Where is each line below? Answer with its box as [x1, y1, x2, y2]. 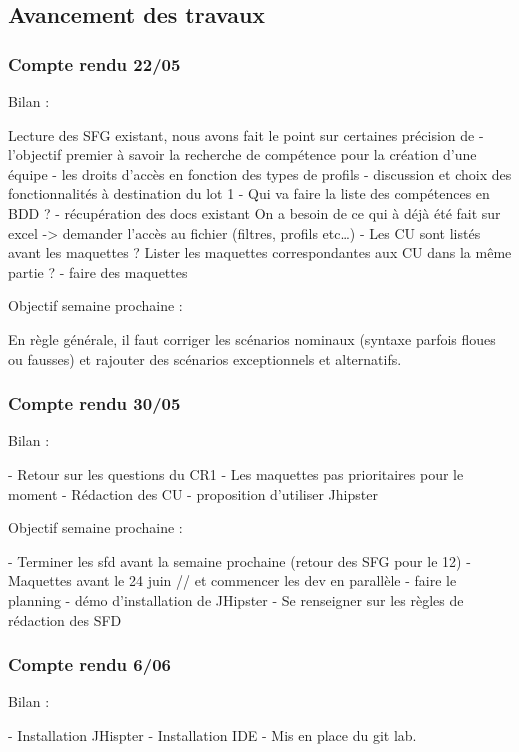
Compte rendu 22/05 [8, 51, 181, 76]
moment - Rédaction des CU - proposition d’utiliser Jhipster [8, 483, 378, 504]
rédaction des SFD [8, 609, 122, 630]
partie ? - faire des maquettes [8, 261, 188, 282]
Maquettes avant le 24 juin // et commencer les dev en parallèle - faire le [8, 570, 457, 591]
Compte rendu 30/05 [8, 391, 181, 416]
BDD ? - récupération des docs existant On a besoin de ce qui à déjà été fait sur [8, 202, 501, 223]
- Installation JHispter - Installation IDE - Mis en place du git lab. [8, 724, 417, 745]
